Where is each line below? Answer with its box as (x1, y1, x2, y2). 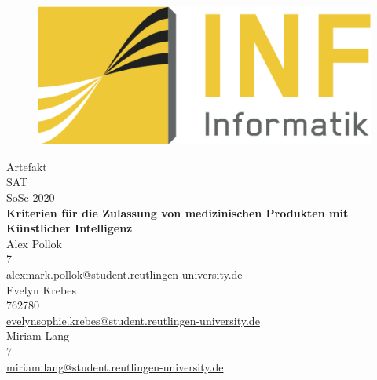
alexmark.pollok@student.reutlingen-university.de (6, 266, 243, 283)
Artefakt (6, 158, 47, 174)
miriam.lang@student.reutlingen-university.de (6, 358, 224, 375)
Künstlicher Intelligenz (6, 220, 133, 236)
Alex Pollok (6, 235, 62, 251)
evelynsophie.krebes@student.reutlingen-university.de (6, 312, 260, 328)
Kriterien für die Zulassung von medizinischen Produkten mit (6, 204, 349, 221)
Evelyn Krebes (6, 281, 76, 298)
